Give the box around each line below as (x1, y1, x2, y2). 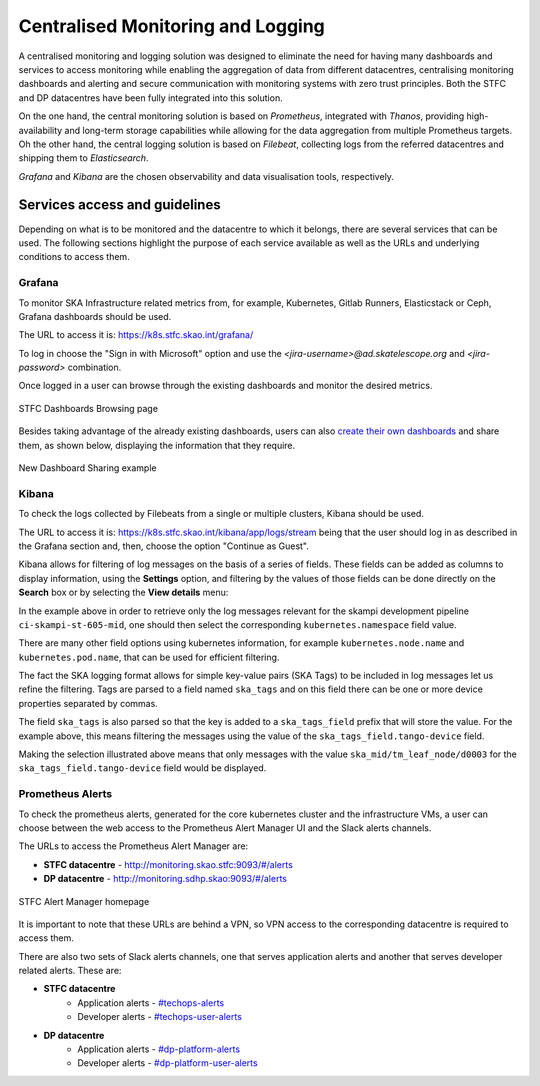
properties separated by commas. (18, 697, 159, 709)
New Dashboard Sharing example (18, 462, 157, 474)
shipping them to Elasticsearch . (18, 152, 149, 164)
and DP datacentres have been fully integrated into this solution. (18, 91, 284, 104)
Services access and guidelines (18, 196, 221, 214)
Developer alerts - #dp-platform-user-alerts (77, 1057, 259, 1069)
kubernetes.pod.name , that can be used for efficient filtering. (18, 651, 280, 663)
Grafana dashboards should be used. (18, 310, 172, 322)
